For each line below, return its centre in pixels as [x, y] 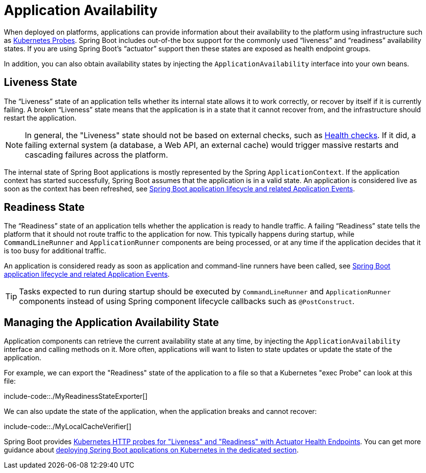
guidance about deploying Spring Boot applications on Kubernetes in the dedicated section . [151, 450]
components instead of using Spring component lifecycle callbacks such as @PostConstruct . [187, 301]
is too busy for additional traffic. [55, 251]
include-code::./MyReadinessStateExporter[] [76, 396]
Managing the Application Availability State [112, 322]
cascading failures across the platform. [97, 154]
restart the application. [40, 118]
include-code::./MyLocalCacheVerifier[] [68, 427]
